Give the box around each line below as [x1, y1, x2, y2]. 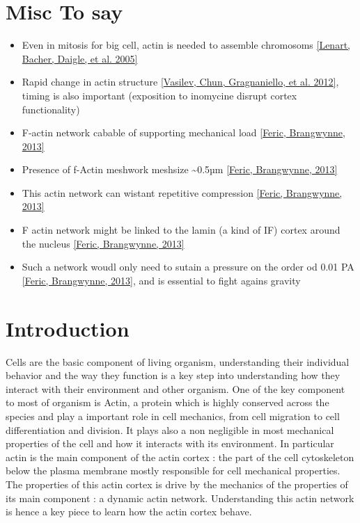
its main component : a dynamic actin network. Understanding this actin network [6, 490, 354, 505]
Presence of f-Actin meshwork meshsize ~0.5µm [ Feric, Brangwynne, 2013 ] [22, 162, 338, 177]
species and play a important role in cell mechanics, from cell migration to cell [6, 408, 340, 423]
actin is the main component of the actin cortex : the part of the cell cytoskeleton [6, 449, 354, 464]
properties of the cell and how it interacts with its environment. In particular [6, 436, 334, 451]
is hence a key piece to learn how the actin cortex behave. [6, 504, 252, 519]
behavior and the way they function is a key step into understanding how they [6, 368, 341, 383]
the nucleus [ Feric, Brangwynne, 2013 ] [22, 236, 185, 250]
